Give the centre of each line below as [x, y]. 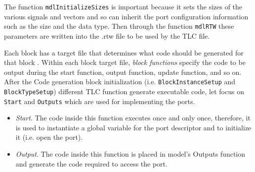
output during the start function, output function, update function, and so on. [123, 72]
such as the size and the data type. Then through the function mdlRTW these [119, 26]
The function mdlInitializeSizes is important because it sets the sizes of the [123, 6]
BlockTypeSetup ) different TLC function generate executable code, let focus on [124, 91]
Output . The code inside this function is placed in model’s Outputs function [130, 154]
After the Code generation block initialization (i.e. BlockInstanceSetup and [120, 82]
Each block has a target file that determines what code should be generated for [124, 52]
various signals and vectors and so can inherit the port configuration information [126, 16]
